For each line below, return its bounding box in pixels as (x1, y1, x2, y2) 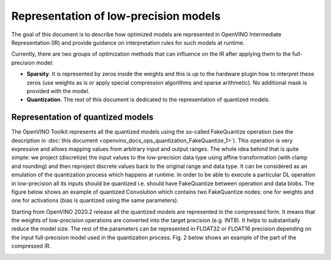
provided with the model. (26, 87, 90, 94)
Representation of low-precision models (11, 9, 221, 23)
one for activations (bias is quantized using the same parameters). (11, 197, 179, 204)
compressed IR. (11, 242, 51, 250)
